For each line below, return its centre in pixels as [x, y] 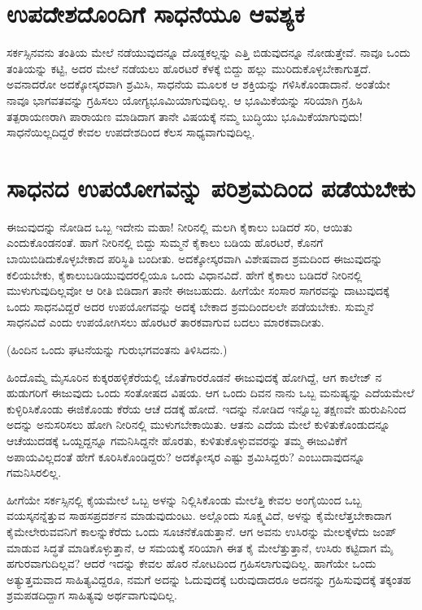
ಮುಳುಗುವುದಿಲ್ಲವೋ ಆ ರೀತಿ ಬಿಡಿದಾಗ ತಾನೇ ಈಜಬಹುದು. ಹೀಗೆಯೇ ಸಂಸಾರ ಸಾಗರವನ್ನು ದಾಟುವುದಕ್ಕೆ [198, 290]
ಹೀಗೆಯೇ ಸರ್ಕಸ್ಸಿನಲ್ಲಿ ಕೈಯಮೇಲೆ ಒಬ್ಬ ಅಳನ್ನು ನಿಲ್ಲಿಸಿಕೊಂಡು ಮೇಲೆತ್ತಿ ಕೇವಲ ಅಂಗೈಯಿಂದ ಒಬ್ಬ [184, 499]
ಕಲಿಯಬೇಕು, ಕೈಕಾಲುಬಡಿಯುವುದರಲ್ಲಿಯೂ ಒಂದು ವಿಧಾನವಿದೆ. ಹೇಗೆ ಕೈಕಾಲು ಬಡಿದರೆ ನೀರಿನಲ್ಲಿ [185, 274]
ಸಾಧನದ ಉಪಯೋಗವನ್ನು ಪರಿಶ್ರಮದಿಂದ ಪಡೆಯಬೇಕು [211, 187]
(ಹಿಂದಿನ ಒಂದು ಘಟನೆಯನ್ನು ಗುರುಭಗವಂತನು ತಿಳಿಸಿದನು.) [117, 349]
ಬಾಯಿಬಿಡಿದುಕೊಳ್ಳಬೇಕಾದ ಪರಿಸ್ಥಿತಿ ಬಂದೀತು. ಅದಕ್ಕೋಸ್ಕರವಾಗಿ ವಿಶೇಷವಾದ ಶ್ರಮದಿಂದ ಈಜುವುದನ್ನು [195, 258]
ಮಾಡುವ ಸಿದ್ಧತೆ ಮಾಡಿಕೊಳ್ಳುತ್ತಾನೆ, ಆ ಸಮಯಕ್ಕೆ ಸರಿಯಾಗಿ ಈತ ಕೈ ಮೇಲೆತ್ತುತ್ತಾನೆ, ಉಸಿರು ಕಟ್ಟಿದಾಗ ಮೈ [200, 547]
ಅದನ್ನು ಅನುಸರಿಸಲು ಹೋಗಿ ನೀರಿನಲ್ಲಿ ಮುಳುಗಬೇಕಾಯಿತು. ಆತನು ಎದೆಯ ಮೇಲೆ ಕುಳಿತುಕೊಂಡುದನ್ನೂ [198, 424]
